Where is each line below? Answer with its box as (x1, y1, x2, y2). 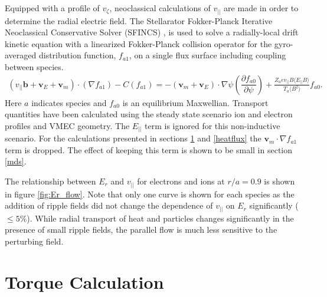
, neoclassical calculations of (109, 2, 211, 14)
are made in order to (224, 2, 299, 14)
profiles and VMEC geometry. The (5, 119, 130, 131)
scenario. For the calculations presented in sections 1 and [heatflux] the (5, 132, 261, 144)
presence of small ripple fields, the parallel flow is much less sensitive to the (5, 223, 277, 236)
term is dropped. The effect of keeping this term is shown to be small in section (5, 143, 293, 156)
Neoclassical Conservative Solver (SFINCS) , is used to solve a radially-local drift (5, 26, 299, 38)
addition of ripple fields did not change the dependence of (5, 199, 213, 212)
